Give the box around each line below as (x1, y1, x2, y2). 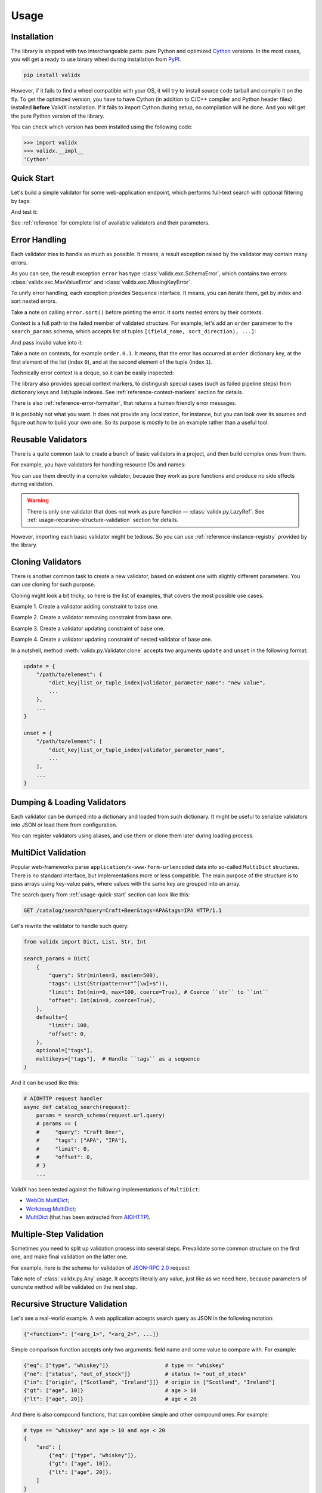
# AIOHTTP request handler (23, 1095, 103, 1102)
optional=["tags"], (36, 1047, 94, 1054)
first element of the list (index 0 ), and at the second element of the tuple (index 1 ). (11, 358, 213, 365)
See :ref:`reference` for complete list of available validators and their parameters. (11, 219, 210, 226)
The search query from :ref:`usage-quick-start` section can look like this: (11, 891, 190, 898)
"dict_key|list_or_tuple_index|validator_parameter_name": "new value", (48, 680, 266, 686)
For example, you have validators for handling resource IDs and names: (11, 461, 186, 468)
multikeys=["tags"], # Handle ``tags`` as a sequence (36, 1055, 200, 1062)
